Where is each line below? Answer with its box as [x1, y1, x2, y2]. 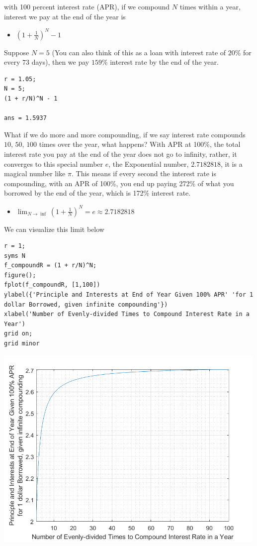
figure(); [4, 271, 36, 279]
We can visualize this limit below [4, 223, 104, 234]
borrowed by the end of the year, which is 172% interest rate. [4, 188, 191, 198]
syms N [4, 252, 25, 259]
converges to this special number [4, 158, 103, 169]
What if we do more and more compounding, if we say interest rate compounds [4, 129, 246, 139]
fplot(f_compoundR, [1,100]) [4, 281, 100, 289]
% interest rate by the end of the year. [101, 57, 219, 67]
